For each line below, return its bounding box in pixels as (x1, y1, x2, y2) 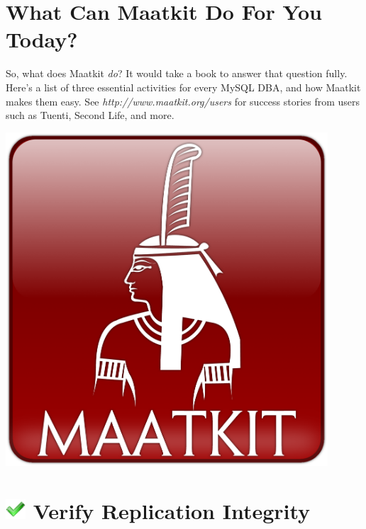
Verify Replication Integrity (33, 496, 311, 525)
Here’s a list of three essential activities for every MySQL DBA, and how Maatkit (6, 79, 361, 94)
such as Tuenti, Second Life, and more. (6, 108, 174, 123)
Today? (6, 25, 78, 54)
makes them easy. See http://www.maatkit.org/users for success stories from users (6, 93, 360, 108)
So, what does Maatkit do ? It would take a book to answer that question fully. (6, 66, 348, 81)
